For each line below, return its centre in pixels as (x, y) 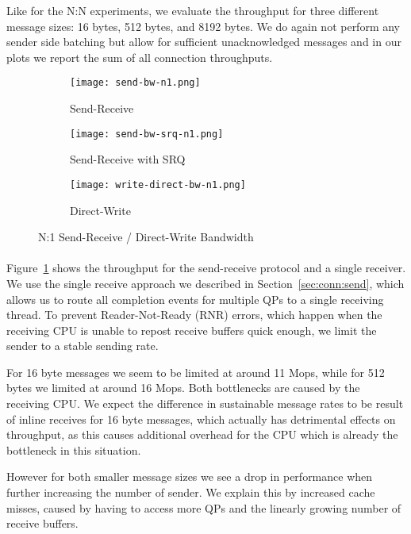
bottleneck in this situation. (74, 449)
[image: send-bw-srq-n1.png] (147, 134)
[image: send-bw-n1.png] (135, 83)
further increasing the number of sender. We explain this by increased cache (191, 492)
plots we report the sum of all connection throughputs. (140, 57)
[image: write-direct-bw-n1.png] (158, 184)
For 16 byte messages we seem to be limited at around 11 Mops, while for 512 (196, 372)
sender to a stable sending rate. (83, 346)
